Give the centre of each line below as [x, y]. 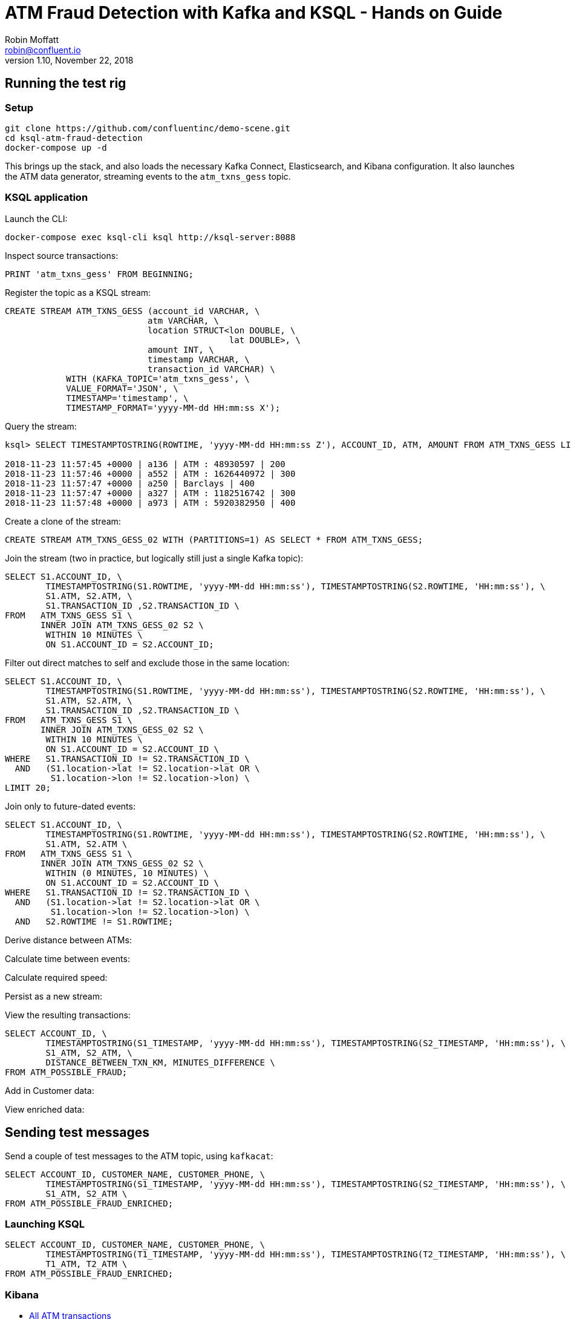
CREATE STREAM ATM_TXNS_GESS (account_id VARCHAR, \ [132, 311]
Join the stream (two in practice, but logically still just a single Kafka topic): [154, 558]
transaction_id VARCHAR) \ [211, 369]
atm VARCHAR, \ [184, 320]
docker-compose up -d [56, 147]
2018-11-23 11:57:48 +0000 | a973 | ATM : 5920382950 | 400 [150, 502]
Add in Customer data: [50, 1090]
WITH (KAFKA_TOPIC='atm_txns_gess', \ [158, 378]
